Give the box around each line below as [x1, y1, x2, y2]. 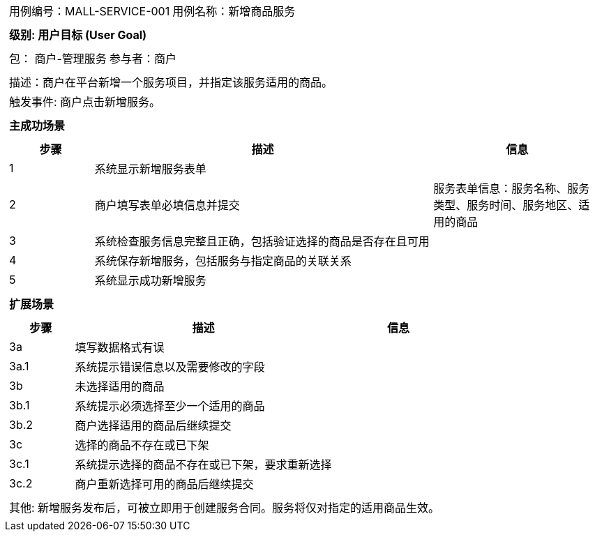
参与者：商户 [109, 52, 176, 66]
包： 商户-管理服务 [9, 52, 107, 66]
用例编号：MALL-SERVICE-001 [9, 4, 170, 18]
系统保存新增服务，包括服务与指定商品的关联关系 [94, 254, 352, 268]
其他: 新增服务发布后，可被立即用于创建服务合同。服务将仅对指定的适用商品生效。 [9, 501, 440, 515]
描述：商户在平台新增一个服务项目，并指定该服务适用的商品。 [9, 75, 333, 89]
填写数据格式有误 [75, 340, 165, 354]
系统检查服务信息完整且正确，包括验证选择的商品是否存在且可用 [94, 234, 430, 248]
